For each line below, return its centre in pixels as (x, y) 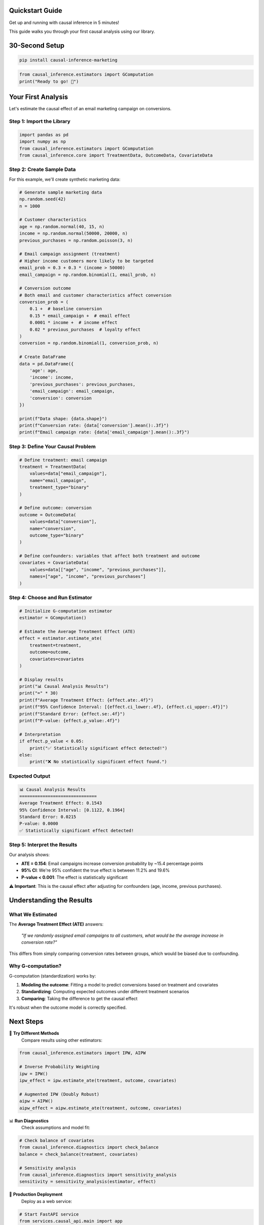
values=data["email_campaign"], (68, 474)
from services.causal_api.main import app (71, 1221)
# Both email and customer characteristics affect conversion (95, 295)
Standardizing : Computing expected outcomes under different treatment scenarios (105, 992)
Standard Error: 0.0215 (48, 817)
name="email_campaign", (58, 480)
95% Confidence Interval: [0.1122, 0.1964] (72, 810)
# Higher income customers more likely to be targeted (86, 261)
